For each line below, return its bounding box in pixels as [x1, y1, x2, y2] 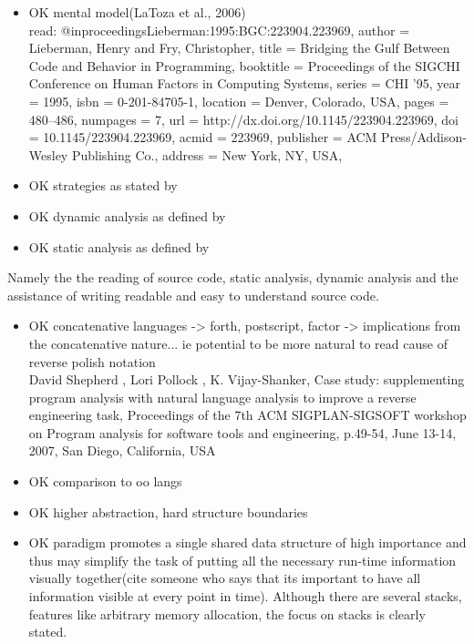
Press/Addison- [381, 128, 467, 147]
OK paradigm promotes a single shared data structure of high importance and [28, 533, 467, 552]
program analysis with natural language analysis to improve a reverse [28, 387, 417, 406]
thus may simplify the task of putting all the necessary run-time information [28, 550, 457, 569]
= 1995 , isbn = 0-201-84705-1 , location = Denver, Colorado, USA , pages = [28, 91, 449, 110]
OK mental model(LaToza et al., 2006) [28, 3, 246, 21]
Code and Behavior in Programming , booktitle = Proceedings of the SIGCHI [28, 56, 460, 75]
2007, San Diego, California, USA [28, 441, 216, 460]
